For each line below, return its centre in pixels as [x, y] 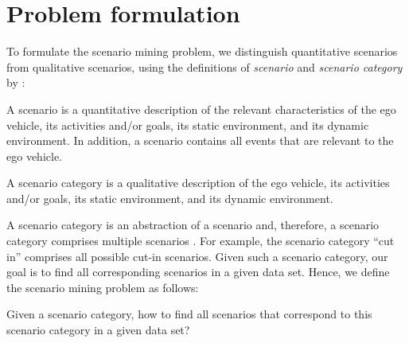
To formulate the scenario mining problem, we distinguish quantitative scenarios [202, 51]
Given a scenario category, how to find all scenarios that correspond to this [189, 314]
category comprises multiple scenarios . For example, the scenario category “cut [201, 241]
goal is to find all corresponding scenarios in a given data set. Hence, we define [198, 272]
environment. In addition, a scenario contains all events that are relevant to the [200, 140]
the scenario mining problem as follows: [103, 287]
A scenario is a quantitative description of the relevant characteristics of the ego [201, 109]
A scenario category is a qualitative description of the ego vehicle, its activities [198, 183]
